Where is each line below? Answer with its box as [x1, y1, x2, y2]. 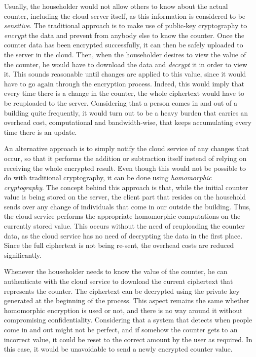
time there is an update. [4, 126, 77, 137]
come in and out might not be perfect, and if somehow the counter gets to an [4, 324, 238, 334]
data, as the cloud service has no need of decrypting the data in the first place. [4, 230, 243, 240]
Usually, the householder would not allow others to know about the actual [4, 1, 228, 11]
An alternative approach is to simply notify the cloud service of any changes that [4, 143, 249, 154]
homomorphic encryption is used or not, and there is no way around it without [4, 305, 243, 315]
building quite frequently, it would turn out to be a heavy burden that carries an [4, 107, 248, 118]
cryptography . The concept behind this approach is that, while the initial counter [4, 182, 248, 192]
